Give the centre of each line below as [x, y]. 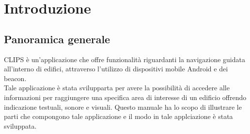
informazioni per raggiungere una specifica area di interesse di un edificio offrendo [125, 97]
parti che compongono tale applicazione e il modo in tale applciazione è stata [118, 116]
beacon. [15, 78]
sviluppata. [20, 126]
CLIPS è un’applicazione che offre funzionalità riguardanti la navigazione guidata [125, 59]
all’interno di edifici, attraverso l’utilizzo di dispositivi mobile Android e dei [116, 69]
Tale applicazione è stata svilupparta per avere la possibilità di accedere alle [117, 88]
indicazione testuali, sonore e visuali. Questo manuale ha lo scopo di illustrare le [123, 107]
